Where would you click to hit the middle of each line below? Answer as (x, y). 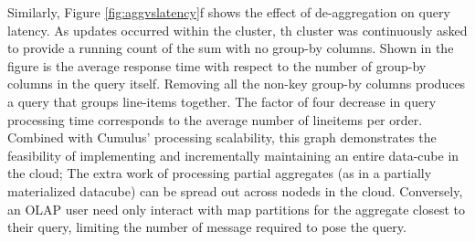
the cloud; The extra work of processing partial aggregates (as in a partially (220, 173)
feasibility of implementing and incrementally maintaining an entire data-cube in (233, 155)
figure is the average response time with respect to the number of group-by (217, 65)
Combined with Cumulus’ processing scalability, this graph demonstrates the (222, 137)
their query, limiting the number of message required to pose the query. (207, 227)
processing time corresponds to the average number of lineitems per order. (215, 119)
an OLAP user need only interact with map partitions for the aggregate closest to (236, 209)
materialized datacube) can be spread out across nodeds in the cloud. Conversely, (235, 190)
